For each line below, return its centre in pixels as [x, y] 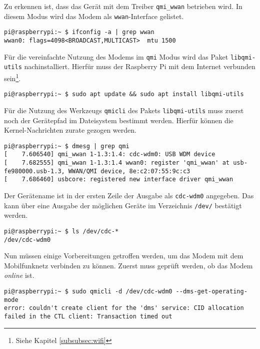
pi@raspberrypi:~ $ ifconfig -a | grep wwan [79, 32]
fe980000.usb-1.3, [34, 171]
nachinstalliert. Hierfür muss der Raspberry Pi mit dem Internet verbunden [140, 66]
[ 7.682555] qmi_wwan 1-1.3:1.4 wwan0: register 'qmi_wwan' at [117, 163]
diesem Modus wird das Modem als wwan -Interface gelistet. [94, 16]
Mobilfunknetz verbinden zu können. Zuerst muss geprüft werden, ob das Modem [128, 265]
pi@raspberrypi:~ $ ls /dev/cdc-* [61, 231]
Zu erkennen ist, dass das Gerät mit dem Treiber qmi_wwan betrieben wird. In [123, 6]
